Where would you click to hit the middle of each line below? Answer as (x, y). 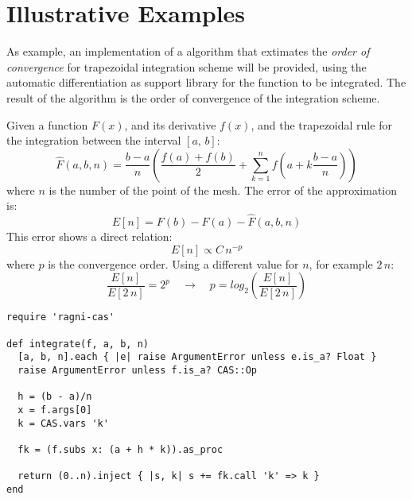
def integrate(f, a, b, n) (78, 344)
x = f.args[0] (55, 410)
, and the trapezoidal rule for (321, 124)
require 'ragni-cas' (61, 317)
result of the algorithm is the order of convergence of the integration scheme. (193, 97)
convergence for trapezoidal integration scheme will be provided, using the (187, 66)
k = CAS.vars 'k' (63, 423)
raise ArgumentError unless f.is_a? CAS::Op (137, 370)
